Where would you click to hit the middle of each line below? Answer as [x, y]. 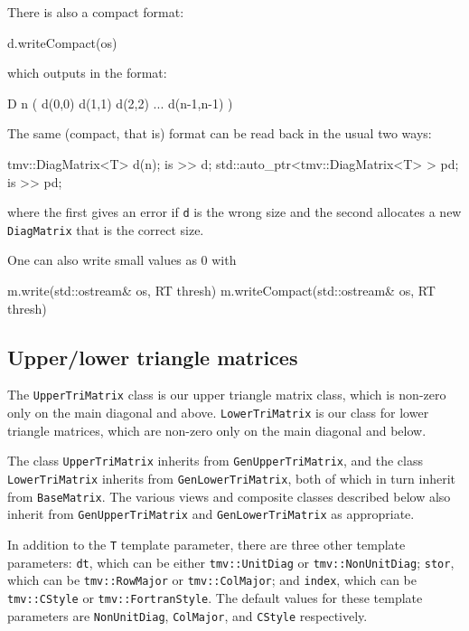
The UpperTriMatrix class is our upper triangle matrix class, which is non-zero [227, 395]
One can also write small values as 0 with [122, 260]
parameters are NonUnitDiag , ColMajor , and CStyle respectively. [188, 615]
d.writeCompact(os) [62, 42]
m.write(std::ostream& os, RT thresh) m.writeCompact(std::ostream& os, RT [221, 291]
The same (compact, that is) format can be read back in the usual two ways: [220, 133]
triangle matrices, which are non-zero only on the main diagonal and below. [217, 430]
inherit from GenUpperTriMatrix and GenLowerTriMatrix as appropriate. [211, 514]
